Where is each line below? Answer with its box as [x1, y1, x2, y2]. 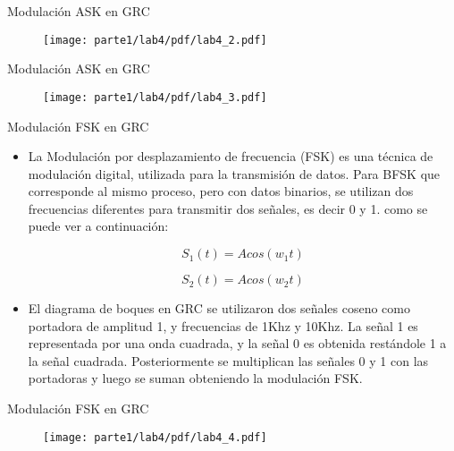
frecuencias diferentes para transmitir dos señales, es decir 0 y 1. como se [28, 199, 428, 217]
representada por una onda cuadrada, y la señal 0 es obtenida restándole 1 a [28, 334, 447, 353]
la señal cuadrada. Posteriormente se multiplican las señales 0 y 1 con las [28, 351, 429, 370]
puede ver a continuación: [28, 217, 169, 235]
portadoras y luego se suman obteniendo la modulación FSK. [28, 369, 363, 387]
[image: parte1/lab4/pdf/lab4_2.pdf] [43, 33, 267, 47]
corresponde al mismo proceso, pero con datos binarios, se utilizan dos [28, 182, 414, 200]
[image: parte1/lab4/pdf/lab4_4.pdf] [43, 430, 267, 444]
